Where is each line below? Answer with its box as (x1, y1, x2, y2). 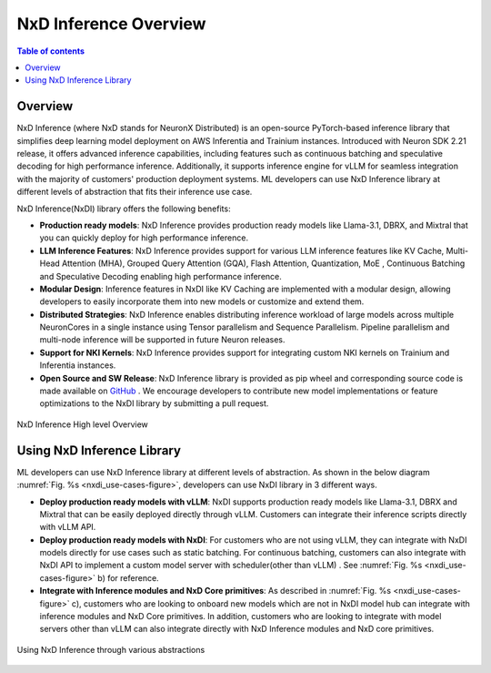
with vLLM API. (39, 522, 96, 533)
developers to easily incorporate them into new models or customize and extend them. (39, 296, 365, 307)
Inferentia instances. (39, 360, 116, 371)
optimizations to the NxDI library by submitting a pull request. (39, 398, 269, 409)
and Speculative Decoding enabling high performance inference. (39, 270, 282, 281)
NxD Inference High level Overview (16, 419, 149, 430)
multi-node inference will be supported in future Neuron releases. (39, 334, 286, 345)
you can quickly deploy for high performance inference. (39, 232, 249, 243)
